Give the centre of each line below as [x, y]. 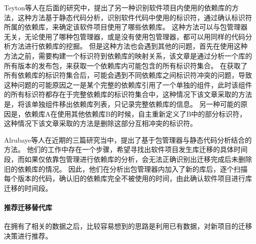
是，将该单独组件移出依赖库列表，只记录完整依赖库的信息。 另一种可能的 [122, 104]
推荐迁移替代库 [28, 207]
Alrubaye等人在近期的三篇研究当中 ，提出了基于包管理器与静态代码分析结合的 [128, 139]
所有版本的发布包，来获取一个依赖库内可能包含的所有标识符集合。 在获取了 [126, 65]
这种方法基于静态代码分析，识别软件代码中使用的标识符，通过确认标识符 [135, 17]
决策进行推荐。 [28, 235]
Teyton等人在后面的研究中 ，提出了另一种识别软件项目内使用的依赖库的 [118, 7]
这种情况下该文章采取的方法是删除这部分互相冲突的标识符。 [100, 123]
